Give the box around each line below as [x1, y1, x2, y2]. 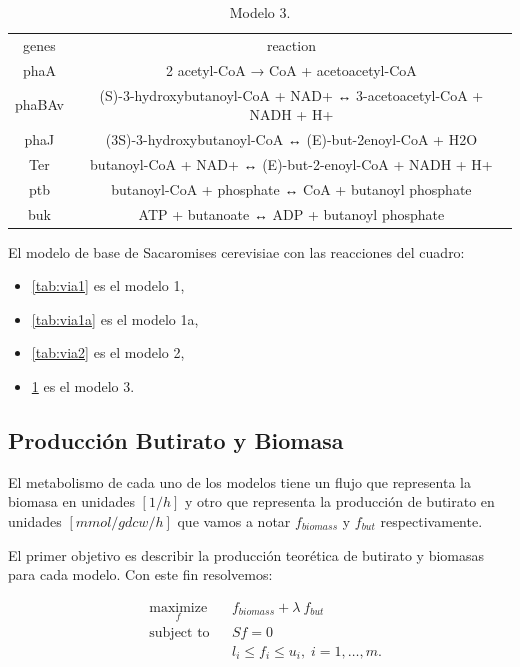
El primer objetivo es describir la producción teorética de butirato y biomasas [8, 544, 485, 565]
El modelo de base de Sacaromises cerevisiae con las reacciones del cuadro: [8, 241, 465, 262]
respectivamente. [380, 510, 483, 531]
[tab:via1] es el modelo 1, [31, 275, 185, 296]
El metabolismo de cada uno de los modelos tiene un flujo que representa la [8, 471, 471, 492]
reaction [266, 34, 316, 55]
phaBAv [15, 94, 64, 115]
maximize [149, 600, 208, 615]
